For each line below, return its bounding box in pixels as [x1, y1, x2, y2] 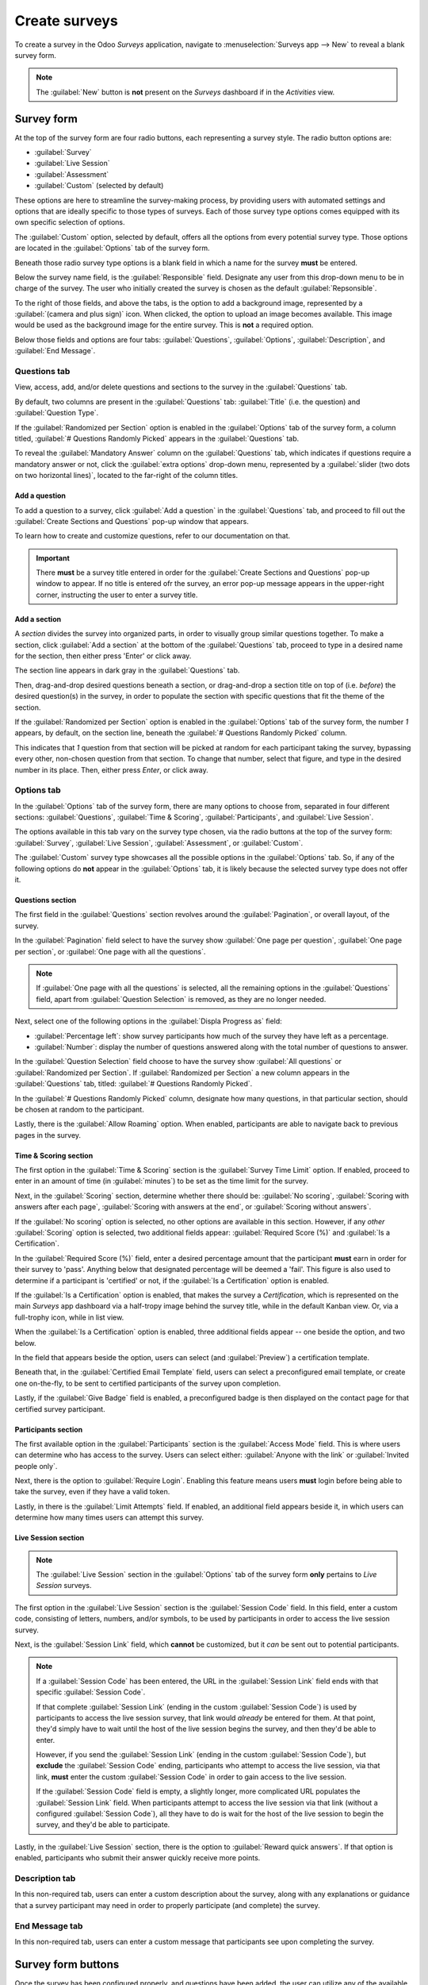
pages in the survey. [14, 1130, 82, 1139]
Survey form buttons [14, 1957, 120, 1971]
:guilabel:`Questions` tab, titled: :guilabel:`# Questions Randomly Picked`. [14, 1079, 253, 1089]
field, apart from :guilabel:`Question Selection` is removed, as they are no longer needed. [36, 994, 327, 1004]
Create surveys [14, 12, 118, 29]
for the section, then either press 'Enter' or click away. [14, 651, 192, 661]
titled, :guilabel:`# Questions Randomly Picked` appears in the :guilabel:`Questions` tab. [14, 434, 300, 443]
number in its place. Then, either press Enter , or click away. [14, 765, 209, 774]
